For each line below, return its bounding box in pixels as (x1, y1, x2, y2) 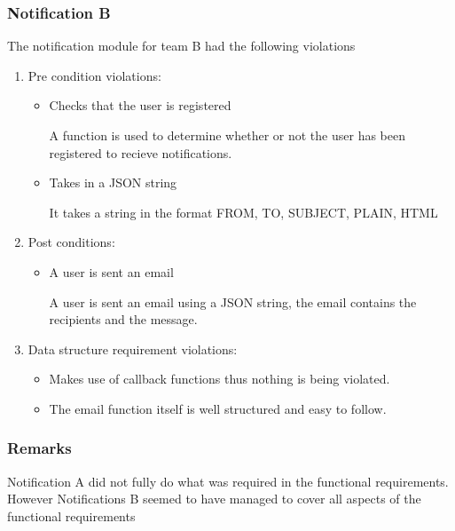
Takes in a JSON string (49, 173, 177, 192)
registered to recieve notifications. (49, 143, 232, 162)
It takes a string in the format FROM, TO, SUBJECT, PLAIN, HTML (49, 202, 438, 221)
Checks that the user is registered (49, 96, 231, 115)
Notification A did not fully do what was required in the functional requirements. (7, 472, 449, 490)
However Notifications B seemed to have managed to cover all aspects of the (7, 489, 421, 508)
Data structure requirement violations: (27, 339, 238, 358)
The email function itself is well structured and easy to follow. (49, 399, 387, 417)
